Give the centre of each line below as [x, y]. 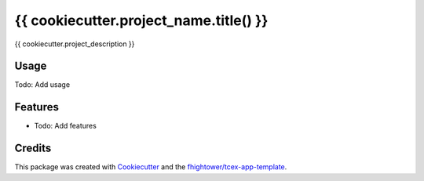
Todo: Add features [66, 126]
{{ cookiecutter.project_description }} [75, 44]
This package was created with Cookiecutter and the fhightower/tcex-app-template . [151, 167]
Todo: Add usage [42, 85]
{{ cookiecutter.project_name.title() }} [141, 20]
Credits [33, 148]
